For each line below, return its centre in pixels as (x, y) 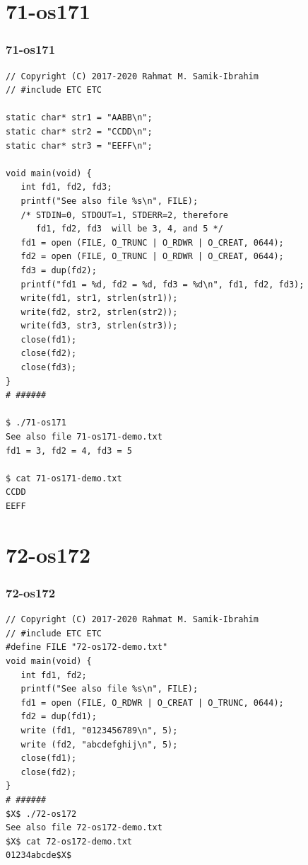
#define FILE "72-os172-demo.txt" (87, 647)
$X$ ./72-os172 (41, 814)
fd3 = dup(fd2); (59, 270)
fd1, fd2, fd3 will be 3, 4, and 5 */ (129, 229)
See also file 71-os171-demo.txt (84, 437)
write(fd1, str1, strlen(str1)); (99, 298)
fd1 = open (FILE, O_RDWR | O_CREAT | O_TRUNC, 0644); (152, 703)
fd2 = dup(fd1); (59, 717)
